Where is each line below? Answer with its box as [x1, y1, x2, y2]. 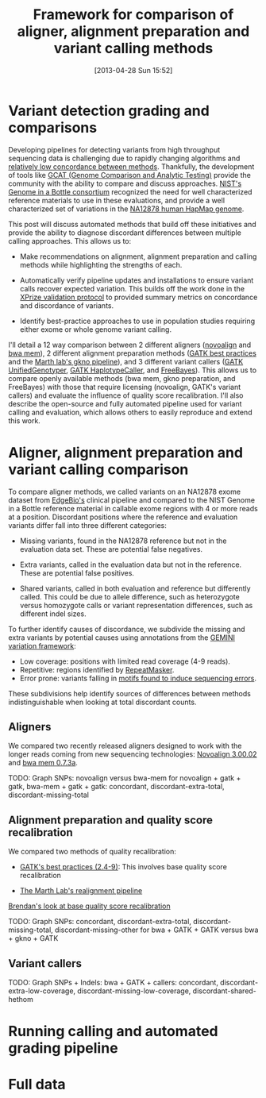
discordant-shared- [192, 986, 256, 996]
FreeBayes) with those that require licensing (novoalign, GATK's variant [8, 382, 241, 391]
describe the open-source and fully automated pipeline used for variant [8, 399, 242, 408]
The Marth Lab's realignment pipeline [19, 886, 143, 896]
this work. [8, 415, 41, 426]
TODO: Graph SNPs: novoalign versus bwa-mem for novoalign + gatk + [8, 773, 241, 783]
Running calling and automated [8, 1023, 218, 1041]
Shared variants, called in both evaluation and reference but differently [19, 584, 252, 593]
